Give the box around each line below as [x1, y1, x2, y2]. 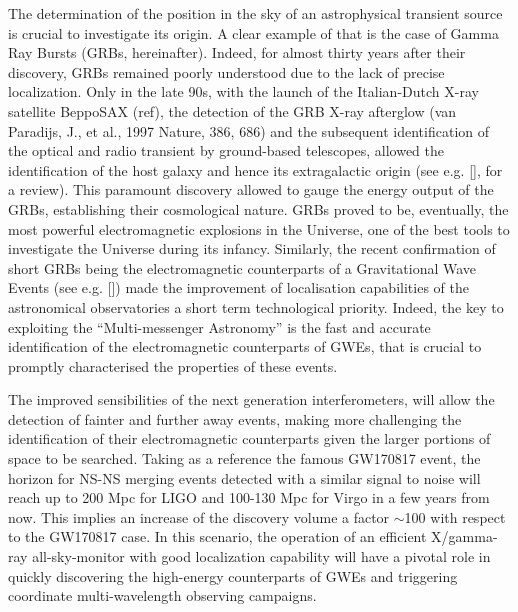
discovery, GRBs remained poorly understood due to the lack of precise [8, 61, 445, 82]
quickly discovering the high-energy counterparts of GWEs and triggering [8, 565, 458, 586]
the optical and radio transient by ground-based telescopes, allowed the [8, 140, 444, 161]
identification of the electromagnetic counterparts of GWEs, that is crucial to [8, 336, 482, 357]
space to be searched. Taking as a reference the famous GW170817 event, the [8, 448, 481, 469]
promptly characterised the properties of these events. [8, 355, 338, 376]
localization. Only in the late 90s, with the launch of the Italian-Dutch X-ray [8, 81, 479, 102]
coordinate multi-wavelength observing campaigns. [8, 585, 317, 606]
